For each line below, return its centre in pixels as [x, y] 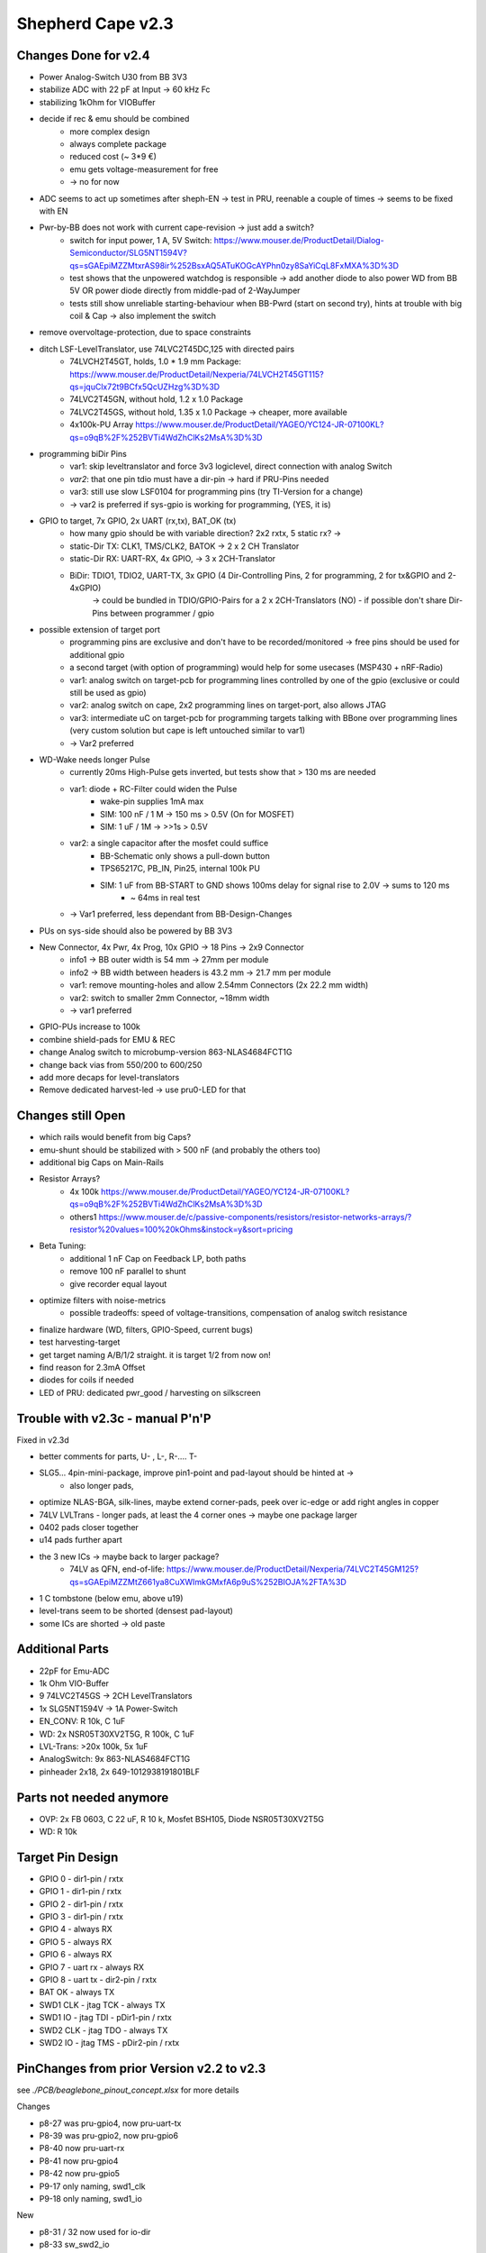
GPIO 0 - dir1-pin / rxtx [81, 1878]
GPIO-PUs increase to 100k [90, 1026]
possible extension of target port [100, 630]
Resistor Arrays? [70, 1179]
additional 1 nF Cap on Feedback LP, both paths [158, 1258]
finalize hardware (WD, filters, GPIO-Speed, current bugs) [146, 1329]
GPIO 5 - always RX [76, 1941]
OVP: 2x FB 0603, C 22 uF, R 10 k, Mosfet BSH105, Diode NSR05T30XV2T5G [181, 1819]
